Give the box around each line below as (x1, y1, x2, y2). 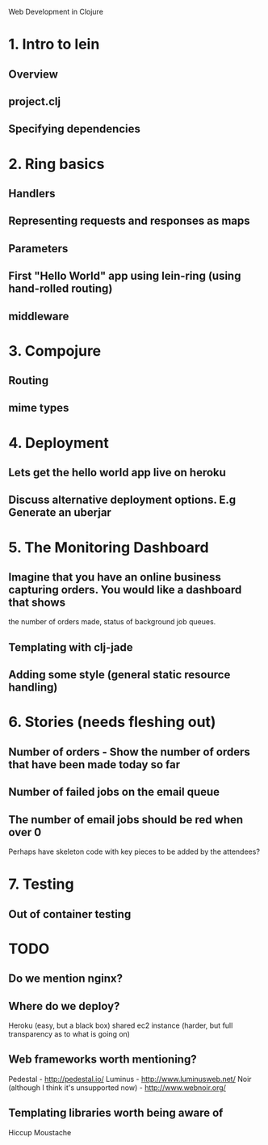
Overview (8, 67, 59, 81)
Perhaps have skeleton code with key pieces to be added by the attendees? (8, 847, 261, 856)
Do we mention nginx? (8, 972, 124, 986)
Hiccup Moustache (8, 1127, 72, 1137)
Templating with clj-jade (8, 640, 133, 654)
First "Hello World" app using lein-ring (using (8, 269, 241, 283)
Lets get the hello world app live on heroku (8, 466, 226, 480)
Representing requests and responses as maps (8, 214, 250, 228)
